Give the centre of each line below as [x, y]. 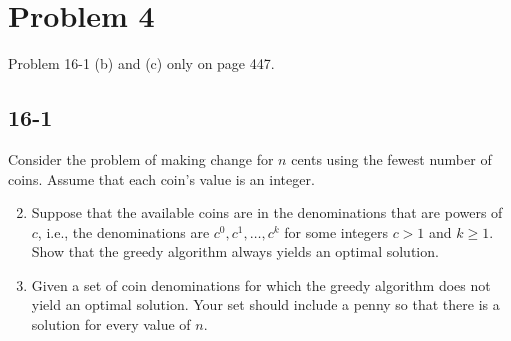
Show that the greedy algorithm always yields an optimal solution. [235, 251]
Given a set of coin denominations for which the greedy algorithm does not [261, 284]
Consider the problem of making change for [141, 158]
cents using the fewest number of [391, 158]
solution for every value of [111, 324]
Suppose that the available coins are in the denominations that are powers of [267, 212]
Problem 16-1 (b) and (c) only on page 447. [141, 63]
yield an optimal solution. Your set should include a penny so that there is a [265, 304]
